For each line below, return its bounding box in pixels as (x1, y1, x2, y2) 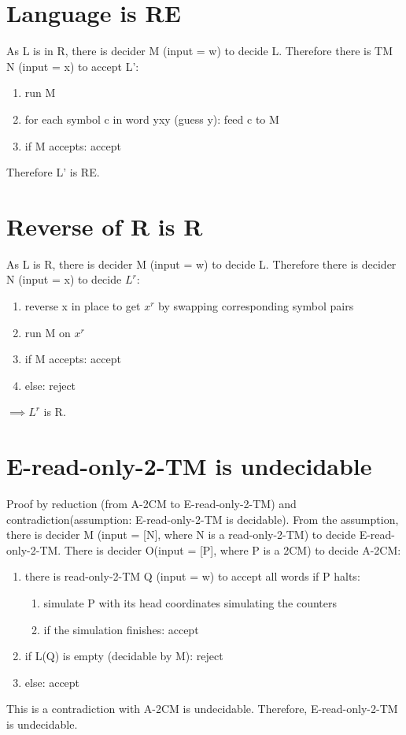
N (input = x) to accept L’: (6, 58, 139, 74)
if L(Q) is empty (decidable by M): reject (24, 648, 223, 664)
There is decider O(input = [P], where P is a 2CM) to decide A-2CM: (64, 541, 401, 558)
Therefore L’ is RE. (6, 164, 100, 180)
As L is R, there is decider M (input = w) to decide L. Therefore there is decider (6, 255, 397, 272)
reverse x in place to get (24, 298, 141, 314)
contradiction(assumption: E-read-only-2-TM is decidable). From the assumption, (6, 510, 399, 527)
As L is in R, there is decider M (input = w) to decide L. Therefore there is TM (6, 43, 393, 59)
